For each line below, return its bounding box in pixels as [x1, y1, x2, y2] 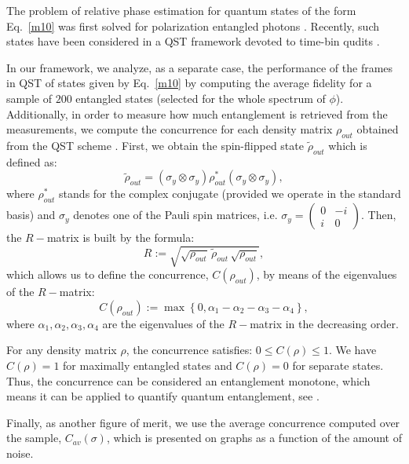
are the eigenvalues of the [102, 315, 225, 331]
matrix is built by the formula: [46, 229, 195, 246]
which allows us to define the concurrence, [6, 266, 209, 283]
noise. [6, 445, 34, 462]
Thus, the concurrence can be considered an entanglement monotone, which [6, 372, 371, 389]
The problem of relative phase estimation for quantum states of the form [6, 2, 356, 18]
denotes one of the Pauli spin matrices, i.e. [73, 206, 278, 223]
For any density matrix [6, 342, 117, 358]
